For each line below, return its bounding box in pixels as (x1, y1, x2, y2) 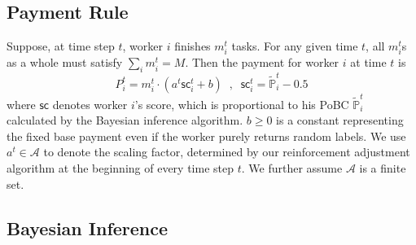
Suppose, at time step (7, 37, 115, 55)
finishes (174, 37, 211, 55)
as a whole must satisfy (7, 54, 123, 71)
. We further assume (241, 159, 343, 176)
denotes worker (52, 95, 128, 112)
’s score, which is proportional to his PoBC (134, 95, 349, 112)
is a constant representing (276, 112, 404, 129)
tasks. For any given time (231, 37, 358, 55)
